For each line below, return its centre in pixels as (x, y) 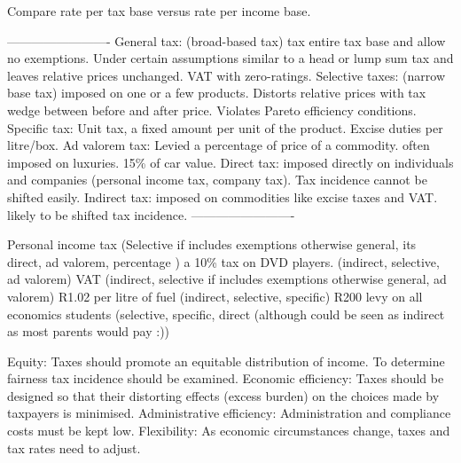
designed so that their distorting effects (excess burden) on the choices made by (223, 395)
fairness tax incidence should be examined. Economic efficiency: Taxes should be (226, 378)
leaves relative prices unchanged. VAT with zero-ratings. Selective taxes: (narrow (227, 75)
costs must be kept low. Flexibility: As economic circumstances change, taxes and (229, 431)
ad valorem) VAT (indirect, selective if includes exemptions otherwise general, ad (227, 279)
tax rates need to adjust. (74, 447)
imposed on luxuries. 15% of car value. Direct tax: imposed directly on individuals (230, 162)
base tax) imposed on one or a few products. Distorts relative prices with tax (217, 93)
